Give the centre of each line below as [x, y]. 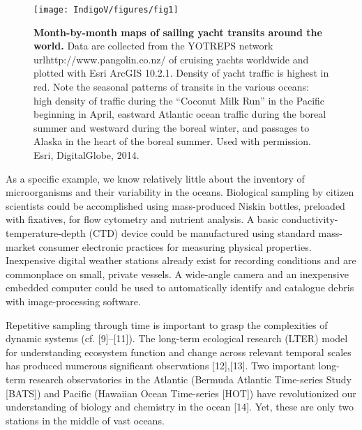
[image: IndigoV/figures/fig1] [106, 10]
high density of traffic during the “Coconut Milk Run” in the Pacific [179, 100]
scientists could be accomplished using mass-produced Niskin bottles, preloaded [175, 205]
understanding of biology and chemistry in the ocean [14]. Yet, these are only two [180, 407]
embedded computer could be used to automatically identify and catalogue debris [180, 287]
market [21, 246]
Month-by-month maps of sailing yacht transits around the [178, 32]
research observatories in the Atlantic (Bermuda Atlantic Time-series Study [190, 379]
